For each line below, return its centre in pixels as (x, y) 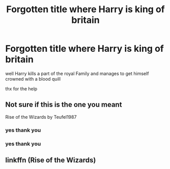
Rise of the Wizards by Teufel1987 (41, 117)
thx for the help (21, 89)
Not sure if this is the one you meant (64, 105)
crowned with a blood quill (33, 79)
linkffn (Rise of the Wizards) (51, 160)
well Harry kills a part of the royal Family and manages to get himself (77, 73)
